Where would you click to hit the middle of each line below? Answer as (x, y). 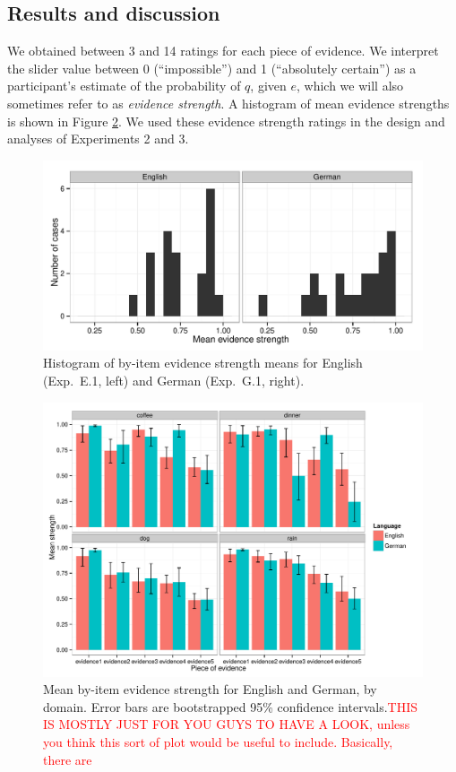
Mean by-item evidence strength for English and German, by (210, 689)
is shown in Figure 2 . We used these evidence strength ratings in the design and (226, 121)
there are (68, 759)
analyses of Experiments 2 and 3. (98, 139)
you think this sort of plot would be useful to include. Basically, (218, 741)
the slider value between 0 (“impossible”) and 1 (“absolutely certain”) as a (212, 68)
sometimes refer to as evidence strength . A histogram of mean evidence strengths (228, 103)
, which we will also (350, 86)
